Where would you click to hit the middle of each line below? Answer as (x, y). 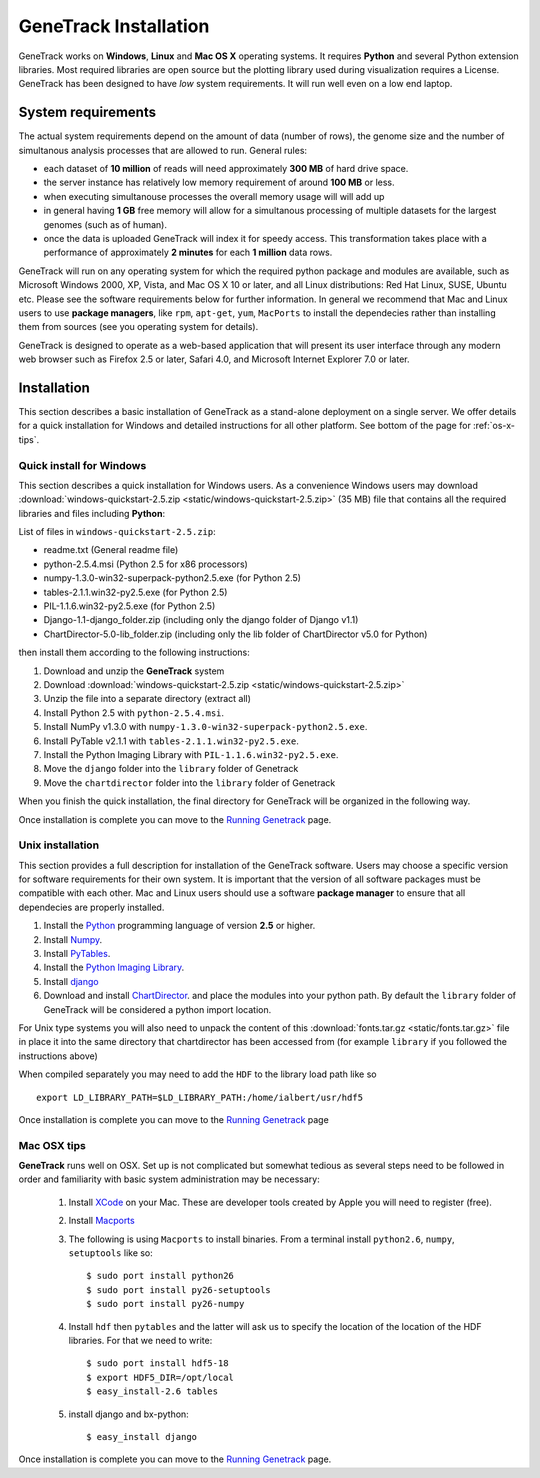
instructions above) (58, 1056)
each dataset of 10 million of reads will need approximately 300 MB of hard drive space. (226, 169)
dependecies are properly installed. (91, 907)
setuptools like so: (111, 1253)
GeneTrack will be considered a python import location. (157, 1009)
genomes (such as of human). (105, 224)
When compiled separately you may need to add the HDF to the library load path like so (197, 1074)
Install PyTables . (77, 953)
